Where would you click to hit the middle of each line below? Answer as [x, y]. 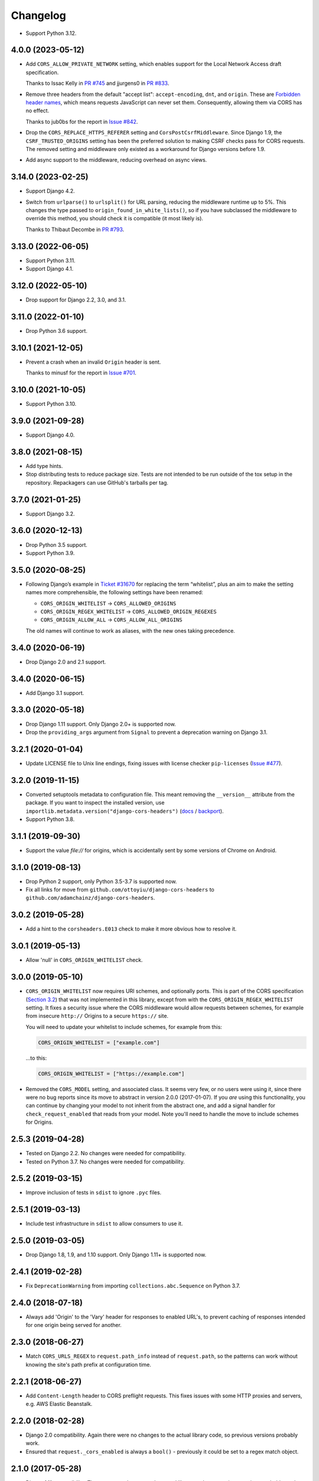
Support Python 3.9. [50, 553]
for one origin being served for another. [74, 1325]
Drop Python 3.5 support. [57, 544]
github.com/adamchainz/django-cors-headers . [90, 898]
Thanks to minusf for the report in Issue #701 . [81, 373]
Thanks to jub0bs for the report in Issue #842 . [82, 121]
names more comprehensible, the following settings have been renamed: [114, 592]
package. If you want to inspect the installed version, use [95, 803]
